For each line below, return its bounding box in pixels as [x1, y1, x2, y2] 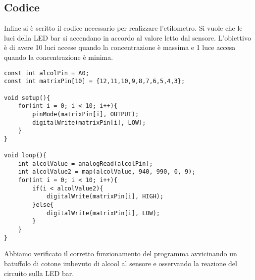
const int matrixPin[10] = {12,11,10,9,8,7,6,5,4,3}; [4, 78, 185, 85]
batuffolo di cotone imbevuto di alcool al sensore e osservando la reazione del [4, 258, 237, 268]
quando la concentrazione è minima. [4, 51, 113, 62]
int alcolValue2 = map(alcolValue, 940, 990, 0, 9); [18, 168, 196, 176]
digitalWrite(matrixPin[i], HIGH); [46, 193, 164, 200]
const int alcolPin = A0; [4, 69, 89, 77]
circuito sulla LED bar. [4, 268, 74, 278]
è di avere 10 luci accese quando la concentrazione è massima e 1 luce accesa [4, 42, 236, 52]
